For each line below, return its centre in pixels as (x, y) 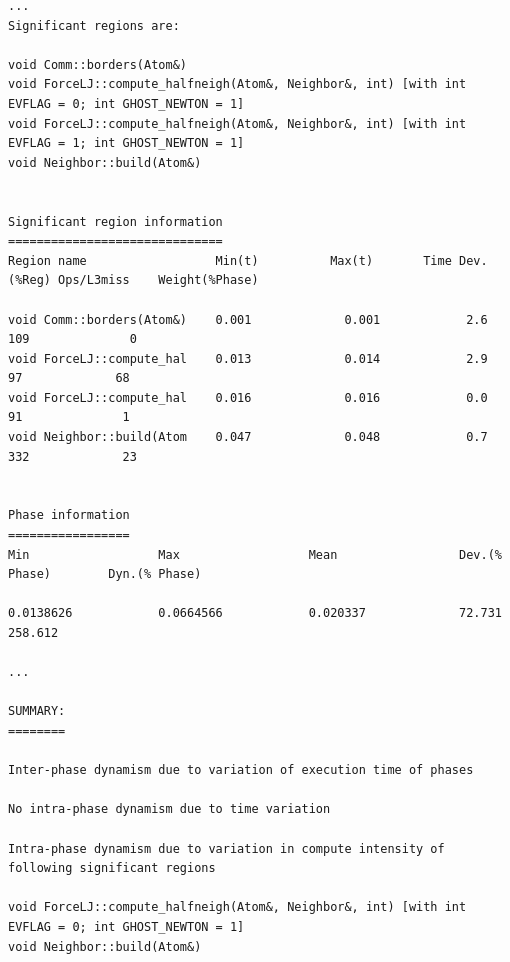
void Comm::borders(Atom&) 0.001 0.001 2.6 (248, 319)
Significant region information (115, 221)
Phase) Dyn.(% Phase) (105, 574)
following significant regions (112, 868)
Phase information (69, 515)
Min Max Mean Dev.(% (255, 554)
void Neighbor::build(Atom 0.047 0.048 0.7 (248, 437)
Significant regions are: (94, 25)
